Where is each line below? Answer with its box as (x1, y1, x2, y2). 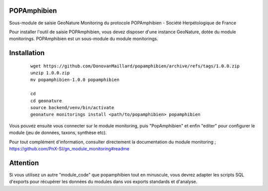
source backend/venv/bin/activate (30, 105, 114, 111)
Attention (9, 159, 39, 167)
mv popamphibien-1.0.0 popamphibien (30, 77, 120, 83)
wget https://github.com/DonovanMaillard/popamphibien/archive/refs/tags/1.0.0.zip (30, 63, 240, 69)
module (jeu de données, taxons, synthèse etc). (9, 129, 107, 136)
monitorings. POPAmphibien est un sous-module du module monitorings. (9, 36, 158, 42)
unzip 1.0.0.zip (30, 70, 70, 76)
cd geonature (30, 98, 62, 104)
